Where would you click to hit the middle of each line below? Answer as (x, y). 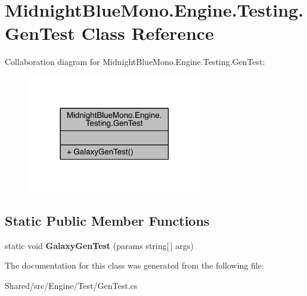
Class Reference (148, 33)
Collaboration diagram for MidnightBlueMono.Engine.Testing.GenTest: (135, 62)
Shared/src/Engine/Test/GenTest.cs (71, 285)
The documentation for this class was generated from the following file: (134, 265)
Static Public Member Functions (107, 220)
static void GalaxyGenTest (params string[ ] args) (99, 245)
